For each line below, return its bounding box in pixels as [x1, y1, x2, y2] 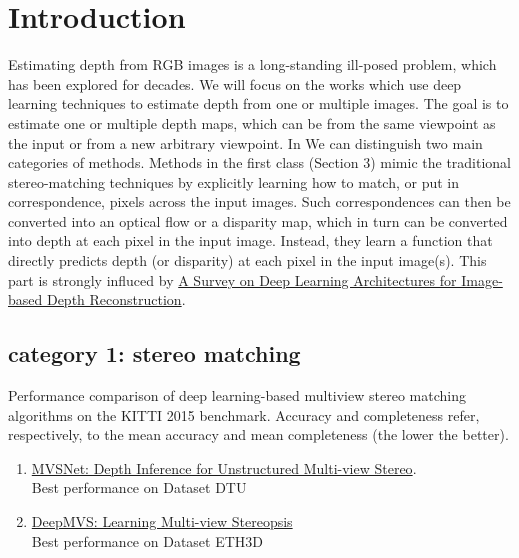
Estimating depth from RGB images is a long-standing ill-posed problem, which [8, 54, 497, 75]
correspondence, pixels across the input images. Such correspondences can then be [8, 191, 511, 212]
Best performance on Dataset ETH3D [31, 530, 264, 551]
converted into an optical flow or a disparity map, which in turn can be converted [8, 210, 508, 231]
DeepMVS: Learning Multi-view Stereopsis [31, 511, 293, 532]
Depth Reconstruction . [46, 289, 186, 310]
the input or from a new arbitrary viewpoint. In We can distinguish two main [8, 132, 483, 153]
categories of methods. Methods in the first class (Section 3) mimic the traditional [8, 152, 512, 173]
